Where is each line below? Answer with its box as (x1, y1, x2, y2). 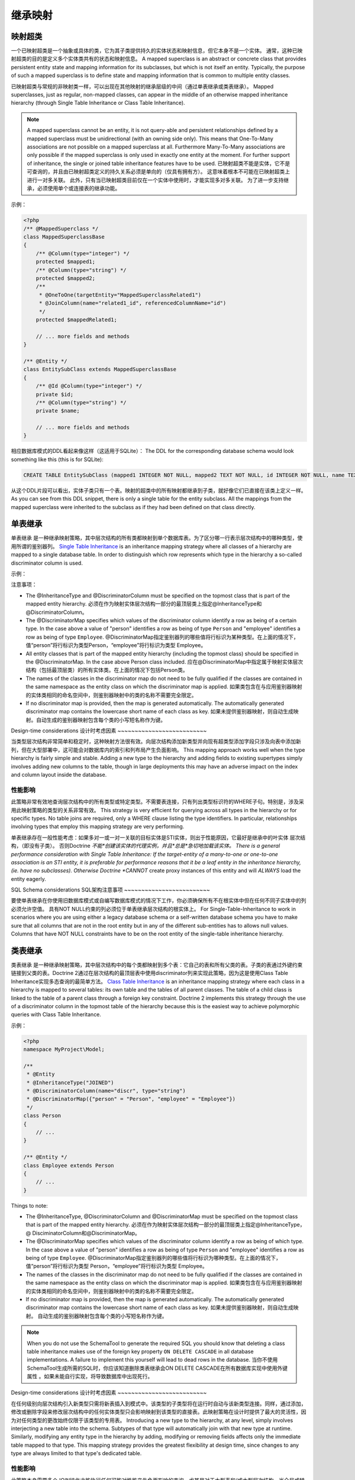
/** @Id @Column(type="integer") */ (35, 382, 142, 390)
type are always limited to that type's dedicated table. (11, 1450, 142, 1457)
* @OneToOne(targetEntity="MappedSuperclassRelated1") (38, 291, 202, 298)
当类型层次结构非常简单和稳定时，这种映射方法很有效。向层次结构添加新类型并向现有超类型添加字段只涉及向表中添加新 (11, 738, 301, 745)
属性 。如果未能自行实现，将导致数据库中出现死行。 (27, 1373, 153, 1380)
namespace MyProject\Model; (23, 1046, 105, 1053)
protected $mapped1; (35, 258, 96, 265)
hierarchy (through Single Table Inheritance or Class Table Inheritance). (11, 99, 186, 107)
